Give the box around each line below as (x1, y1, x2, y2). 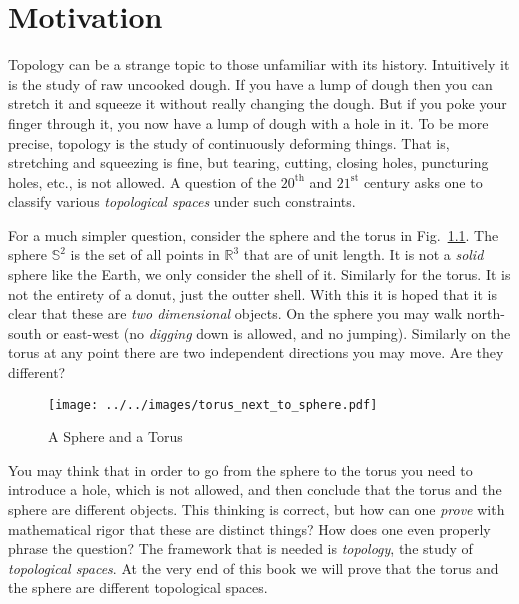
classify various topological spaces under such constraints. (8, 191, 356, 212)
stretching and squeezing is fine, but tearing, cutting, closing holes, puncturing (8, 152, 489, 173)
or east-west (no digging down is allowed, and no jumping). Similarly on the (46, 322, 511, 343)
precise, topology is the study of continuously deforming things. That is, (8, 132, 450, 153)
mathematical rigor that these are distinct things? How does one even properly (8, 518, 491, 539)
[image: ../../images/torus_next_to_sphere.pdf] (48, 397, 378, 412)
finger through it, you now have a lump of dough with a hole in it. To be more (8, 112, 489, 133)
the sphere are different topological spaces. (8, 577, 268, 598)
